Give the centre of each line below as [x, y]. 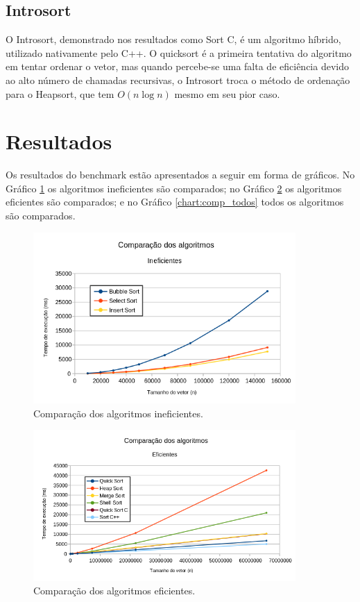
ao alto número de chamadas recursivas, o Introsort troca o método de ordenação [178, 80]
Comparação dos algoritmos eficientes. [114, 591]
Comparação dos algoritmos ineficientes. [118, 413]
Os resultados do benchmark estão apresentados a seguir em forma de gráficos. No [180, 175]
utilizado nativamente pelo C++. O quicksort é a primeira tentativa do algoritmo [179, 52]
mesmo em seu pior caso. [227, 93]
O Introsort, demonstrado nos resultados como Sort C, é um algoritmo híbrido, [173, 39]
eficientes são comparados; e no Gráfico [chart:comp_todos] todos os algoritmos [175, 202]
